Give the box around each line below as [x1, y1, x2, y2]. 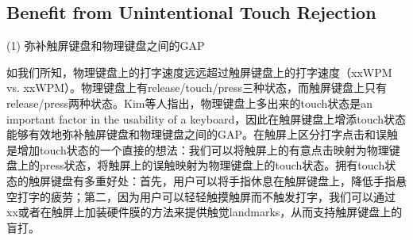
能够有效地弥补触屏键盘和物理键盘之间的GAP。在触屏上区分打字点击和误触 [6, 126, 399, 143]
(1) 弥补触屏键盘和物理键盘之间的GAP [6, 37, 205, 54]
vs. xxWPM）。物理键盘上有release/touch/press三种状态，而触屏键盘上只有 [6, 79, 387, 96]
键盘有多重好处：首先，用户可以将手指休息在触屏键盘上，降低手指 [50, 172, 396, 189]
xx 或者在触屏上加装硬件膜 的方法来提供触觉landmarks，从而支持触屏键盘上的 [6, 204, 403, 220]
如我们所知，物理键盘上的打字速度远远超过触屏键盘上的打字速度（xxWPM [6, 63, 392, 80]
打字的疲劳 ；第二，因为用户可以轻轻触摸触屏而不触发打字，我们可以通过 [17, 188, 396, 204]
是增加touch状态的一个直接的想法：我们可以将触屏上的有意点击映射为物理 [6, 141, 389, 158]
